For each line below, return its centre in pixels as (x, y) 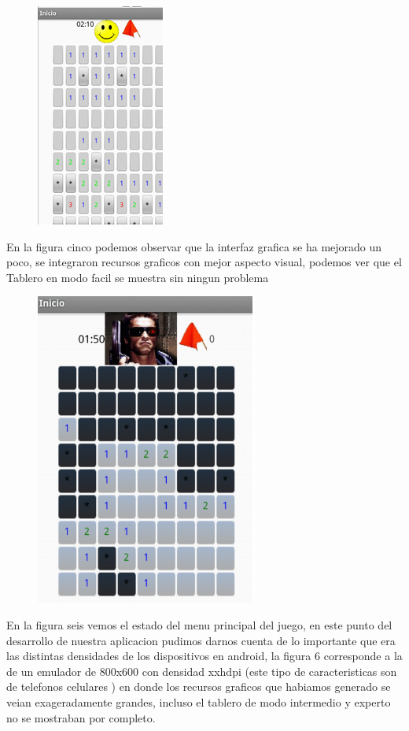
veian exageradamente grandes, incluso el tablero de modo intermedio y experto (199, 701)
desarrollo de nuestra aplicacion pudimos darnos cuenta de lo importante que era (201, 640)
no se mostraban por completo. (81, 717)
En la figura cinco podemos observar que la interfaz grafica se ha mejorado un (194, 246)
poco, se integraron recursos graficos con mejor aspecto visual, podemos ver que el (204, 262)
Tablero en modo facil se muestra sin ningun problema (138, 277)
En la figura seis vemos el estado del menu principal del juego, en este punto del (199, 624)
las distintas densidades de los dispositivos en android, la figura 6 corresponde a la (204, 656)
